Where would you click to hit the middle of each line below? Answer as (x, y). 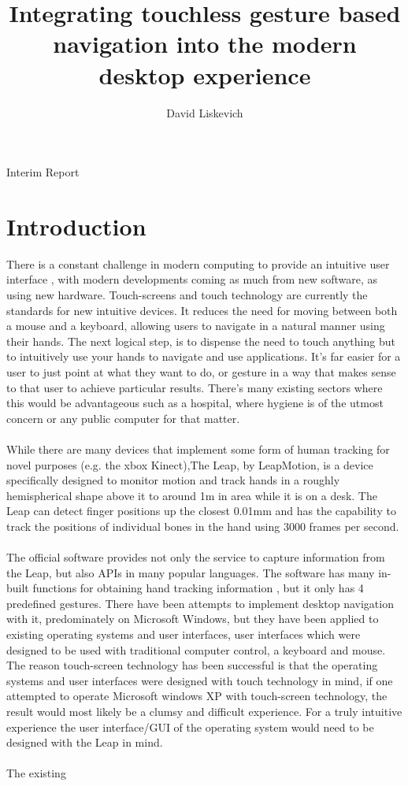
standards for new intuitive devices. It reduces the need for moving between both (202, 310)
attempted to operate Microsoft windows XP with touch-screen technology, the (197, 696)
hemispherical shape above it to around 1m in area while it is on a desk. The (192, 495)
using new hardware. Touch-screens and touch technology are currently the (187, 295)
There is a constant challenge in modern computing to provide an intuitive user (198, 263)
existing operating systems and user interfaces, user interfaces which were (184, 634)
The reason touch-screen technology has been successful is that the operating (192, 665)
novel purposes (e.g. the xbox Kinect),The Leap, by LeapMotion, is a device (190, 464)
